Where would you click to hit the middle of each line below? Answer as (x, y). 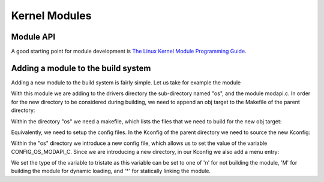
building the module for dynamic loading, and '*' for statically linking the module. (111, 171)
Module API (33, 37)
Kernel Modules (51, 16)
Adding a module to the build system (81, 68)
